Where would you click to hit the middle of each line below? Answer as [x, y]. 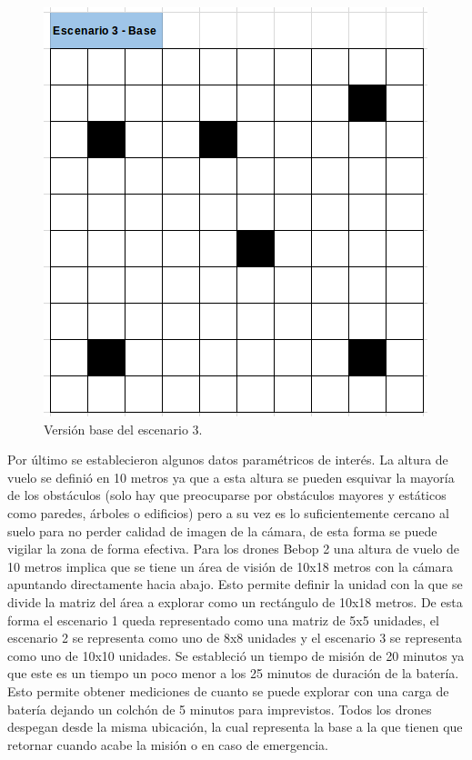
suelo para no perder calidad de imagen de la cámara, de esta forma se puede [222, 530]
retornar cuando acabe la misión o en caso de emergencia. [168, 744]
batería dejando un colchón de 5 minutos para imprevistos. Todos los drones [220, 709]
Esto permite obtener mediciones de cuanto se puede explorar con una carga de [228, 690]
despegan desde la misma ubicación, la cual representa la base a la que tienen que [235, 727]
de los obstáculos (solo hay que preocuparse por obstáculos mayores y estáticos [227, 495]
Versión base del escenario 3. [123, 429]
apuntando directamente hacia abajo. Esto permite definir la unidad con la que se [235, 584]
